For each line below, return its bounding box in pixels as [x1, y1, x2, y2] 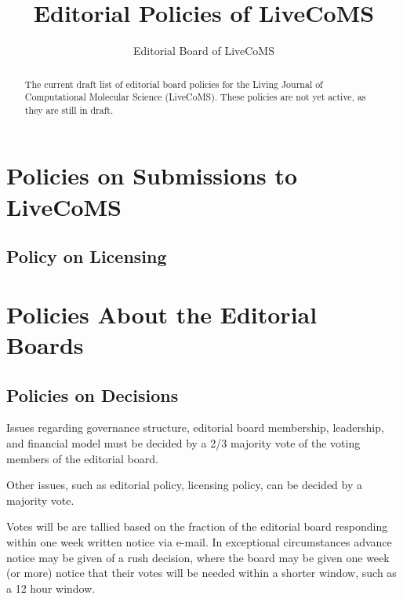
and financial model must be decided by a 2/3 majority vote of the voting [6, 435, 361, 451]
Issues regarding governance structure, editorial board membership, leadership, [6, 419, 384, 436]
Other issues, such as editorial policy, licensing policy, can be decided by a [6, 477, 362, 493]
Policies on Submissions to [6, 159, 298, 192]
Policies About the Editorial [6, 298, 318, 330]
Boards [6, 329, 84, 361]
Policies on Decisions [6, 382, 179, 407]
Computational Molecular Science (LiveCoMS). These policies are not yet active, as [24, 90, 366, 104]
